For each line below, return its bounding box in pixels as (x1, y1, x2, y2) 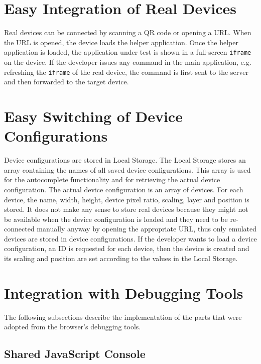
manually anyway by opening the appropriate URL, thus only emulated (37, 223, 257, 234)
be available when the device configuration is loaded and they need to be (4, 213, 228, 224)
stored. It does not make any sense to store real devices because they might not (4, 204, 248, 214)
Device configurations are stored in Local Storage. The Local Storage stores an (4, 155, 246, 165)
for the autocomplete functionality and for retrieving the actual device (4, 174, 220, 185)
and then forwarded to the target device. (4, 76, 129, 87)
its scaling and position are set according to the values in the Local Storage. (4, 253, 238, 264)
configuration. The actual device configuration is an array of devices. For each (4, 184, 243, 194)
